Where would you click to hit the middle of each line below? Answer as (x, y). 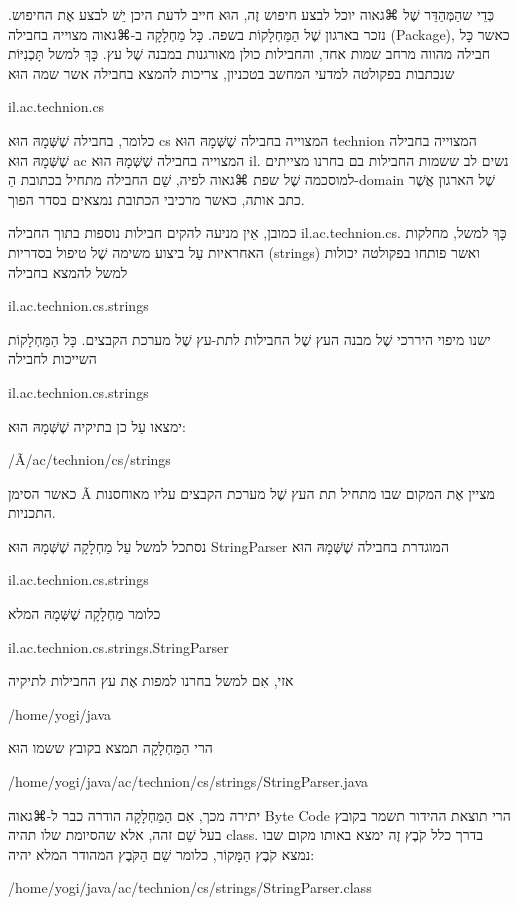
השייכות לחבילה (52, 358)
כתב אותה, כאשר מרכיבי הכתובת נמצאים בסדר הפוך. (156, 198)
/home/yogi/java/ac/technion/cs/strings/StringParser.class (190, 887)
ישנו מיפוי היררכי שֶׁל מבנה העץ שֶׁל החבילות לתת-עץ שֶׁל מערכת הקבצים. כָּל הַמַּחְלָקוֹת (249, 338)
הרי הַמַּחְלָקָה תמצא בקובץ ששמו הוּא (110, 747)
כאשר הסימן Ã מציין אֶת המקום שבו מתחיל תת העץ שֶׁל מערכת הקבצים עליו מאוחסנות (251, 492)
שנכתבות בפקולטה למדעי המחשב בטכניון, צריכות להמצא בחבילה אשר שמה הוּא (231, 72)
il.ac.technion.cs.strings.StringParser (118, 646)
